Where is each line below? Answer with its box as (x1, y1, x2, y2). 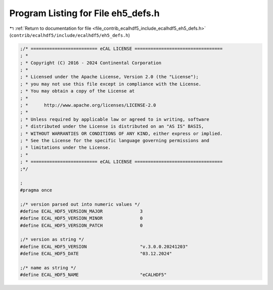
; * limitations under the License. (20, 144, 111, 151)
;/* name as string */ (20, 265, 76, 271)
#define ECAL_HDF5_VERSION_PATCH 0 (20, 222, 143, 228)
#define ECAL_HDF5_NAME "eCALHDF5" (20, 272, 167, 278)
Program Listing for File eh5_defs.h (9, 8, 160, 19)
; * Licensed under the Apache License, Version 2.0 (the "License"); (20, 74, 199, 80)
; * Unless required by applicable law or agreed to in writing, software (20, 116, 210, 122)
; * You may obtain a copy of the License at (20, 88, 135, 94)
